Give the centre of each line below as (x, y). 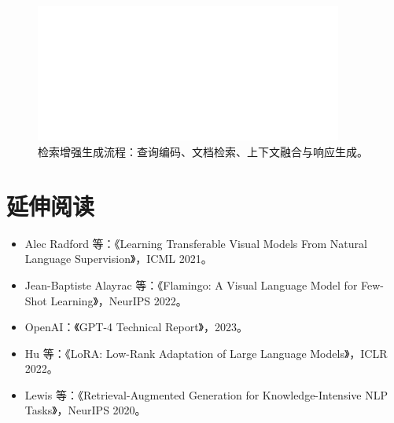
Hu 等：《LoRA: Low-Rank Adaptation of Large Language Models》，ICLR (206, 353)
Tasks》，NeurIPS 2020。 (85, 410)
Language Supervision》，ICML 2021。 (118, 259)
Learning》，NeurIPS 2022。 (119, 300)
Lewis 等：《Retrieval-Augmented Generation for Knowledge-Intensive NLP (206, 394)
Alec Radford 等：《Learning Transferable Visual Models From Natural (196, 243)
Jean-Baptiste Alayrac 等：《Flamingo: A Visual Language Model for (191, 284)
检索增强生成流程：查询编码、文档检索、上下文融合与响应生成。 (203, 151)
